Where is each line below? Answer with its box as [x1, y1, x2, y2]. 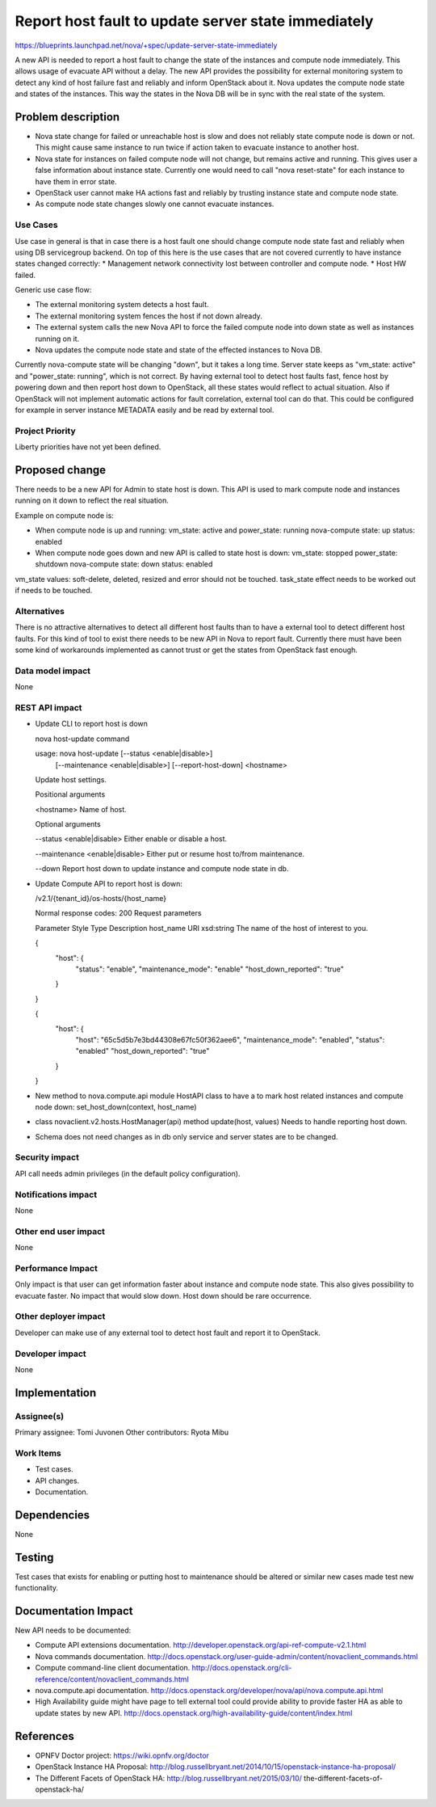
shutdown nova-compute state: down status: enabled [35, 559, 213, 569]
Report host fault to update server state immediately [15, 12, 374, 30]
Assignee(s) [15, 1410, 65, 1422]
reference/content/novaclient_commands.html [35, 1674, 189, 1684]
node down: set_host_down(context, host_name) [35, 1101, 197, 1111]
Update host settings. [35, 774, 107, 784]
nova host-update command [35, 734, 130, 743]
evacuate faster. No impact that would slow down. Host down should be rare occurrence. [15, 1291, 312, 1300]
